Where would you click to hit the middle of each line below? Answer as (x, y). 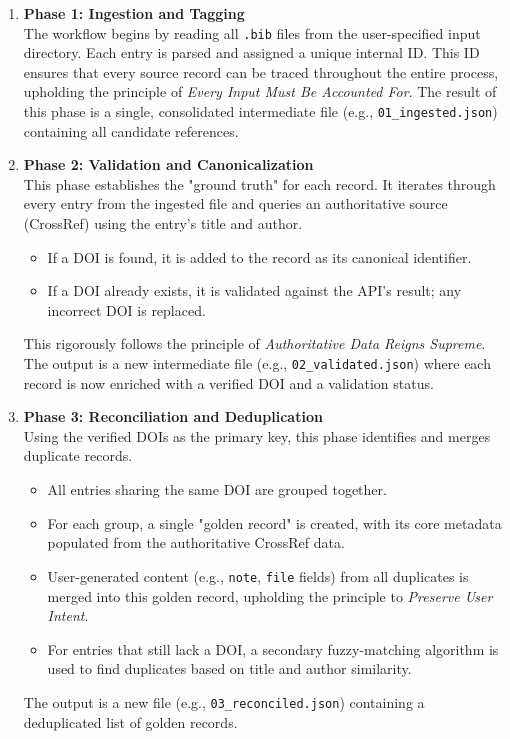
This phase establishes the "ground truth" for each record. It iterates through (259, 183)
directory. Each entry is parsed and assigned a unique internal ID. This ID (251, 52)
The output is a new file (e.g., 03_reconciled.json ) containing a (224, 701)
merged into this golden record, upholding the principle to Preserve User (270, 595)
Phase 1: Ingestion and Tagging (134, 13)
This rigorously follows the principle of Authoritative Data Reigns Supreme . (254, 343)
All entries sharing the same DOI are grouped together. (217, 489)
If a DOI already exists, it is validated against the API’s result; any (254, 290)
